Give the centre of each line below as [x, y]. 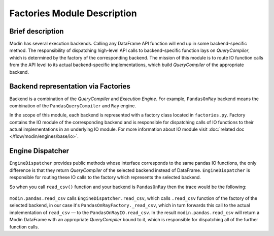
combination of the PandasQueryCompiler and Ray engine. [73, 106]
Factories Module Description [73, 13]
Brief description [37, 31]
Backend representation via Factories [70, 86]
